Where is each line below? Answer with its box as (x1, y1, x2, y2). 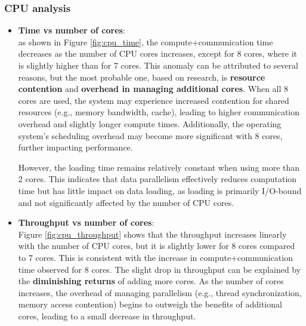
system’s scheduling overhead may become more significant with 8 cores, (18, 129, 283, 142)
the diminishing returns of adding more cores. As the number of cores (18, 275, 284, 287)
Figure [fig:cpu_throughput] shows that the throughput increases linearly (18, 227, 287, 240)
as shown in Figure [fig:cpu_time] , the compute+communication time (18, 35, 273, 48)
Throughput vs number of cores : (18, 216, 154, 229)
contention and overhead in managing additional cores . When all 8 (18, 82, 289, 95)
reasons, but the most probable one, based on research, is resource (18, 70, 265, 83)
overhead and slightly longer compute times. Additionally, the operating (18, 117, 282, 130)
